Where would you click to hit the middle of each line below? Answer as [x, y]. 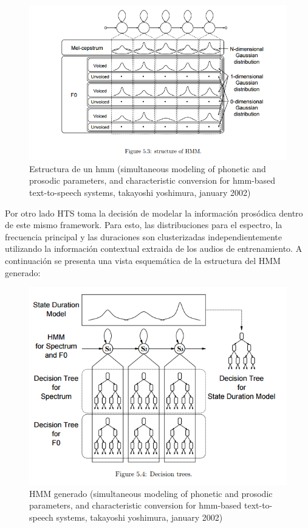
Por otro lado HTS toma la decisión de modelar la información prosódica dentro [154, 213]
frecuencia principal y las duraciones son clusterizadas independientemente [143, 236]
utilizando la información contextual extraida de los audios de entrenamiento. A [154, 248]
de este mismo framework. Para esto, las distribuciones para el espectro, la [144, 225]
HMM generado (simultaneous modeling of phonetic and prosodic [151, 493]
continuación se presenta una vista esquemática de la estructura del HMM [143, 260]
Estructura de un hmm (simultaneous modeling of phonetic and [148, 168]
